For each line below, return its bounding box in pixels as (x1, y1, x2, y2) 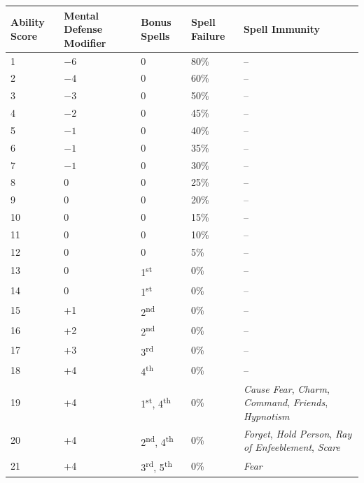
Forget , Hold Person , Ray (243, 426, 352, 440)
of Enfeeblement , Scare (243, 440, 341, 454)
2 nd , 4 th (141, 432, 174, 449)
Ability (10, 15, 45, 29)
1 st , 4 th (141, 394, 171, 411)
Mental (64, 8, 99, 22)
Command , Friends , (243, 395, 328, 410)
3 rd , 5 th (141, 458, 172, 474)
